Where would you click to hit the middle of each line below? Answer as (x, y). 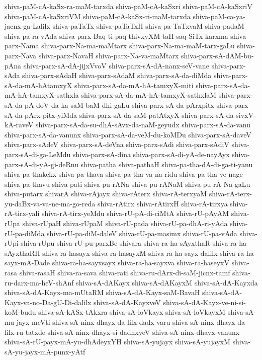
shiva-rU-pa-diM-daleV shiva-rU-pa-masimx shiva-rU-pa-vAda (142, 233)
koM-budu (20, 312)
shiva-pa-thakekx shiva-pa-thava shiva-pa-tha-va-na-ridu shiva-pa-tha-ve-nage (124, 174)
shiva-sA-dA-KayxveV (127, 302)
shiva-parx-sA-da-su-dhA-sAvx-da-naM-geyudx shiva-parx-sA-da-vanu (143, 125)
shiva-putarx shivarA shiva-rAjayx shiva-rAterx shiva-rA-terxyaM (106, 194)
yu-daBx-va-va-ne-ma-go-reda (50, 203)
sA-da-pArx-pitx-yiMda (41, 115)
